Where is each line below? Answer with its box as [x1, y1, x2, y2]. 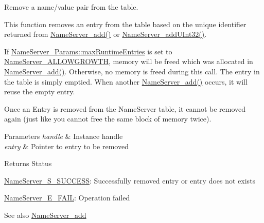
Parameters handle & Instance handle [4, 130, 123, 141]
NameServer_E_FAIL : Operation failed [4, 192, 130, 203]
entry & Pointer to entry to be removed [4, 140, 129, 151]
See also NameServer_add [4, 209, 86, 220]
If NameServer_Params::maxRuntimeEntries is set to [4, 46, 172, 56]
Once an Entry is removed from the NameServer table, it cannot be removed [4, 103, 246, 114]
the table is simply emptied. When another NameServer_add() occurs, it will [4, 76, 248, 87]
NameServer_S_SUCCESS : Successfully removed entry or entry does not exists [4, 175, 256, 186]
